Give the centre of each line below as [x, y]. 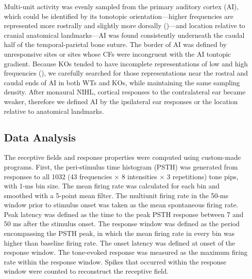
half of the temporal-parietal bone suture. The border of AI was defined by [115, 44]
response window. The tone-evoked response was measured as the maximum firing [126, 252]
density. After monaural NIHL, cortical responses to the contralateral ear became [125, 92]
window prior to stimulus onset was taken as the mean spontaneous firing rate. [121, 205]
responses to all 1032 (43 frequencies [58, 176]
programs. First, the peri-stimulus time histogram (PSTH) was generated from [121, 166]
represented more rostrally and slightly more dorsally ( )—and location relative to [125, 25]
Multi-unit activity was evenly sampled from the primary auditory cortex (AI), [121, 6]
